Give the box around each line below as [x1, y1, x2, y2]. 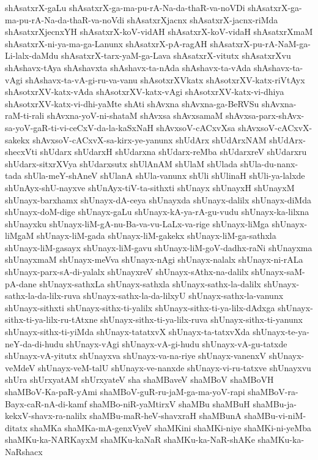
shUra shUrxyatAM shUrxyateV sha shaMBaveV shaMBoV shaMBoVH [5, 373, 274, 386]
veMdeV [5, 361, 35, 374]
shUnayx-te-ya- [253, 325, 309, 338]
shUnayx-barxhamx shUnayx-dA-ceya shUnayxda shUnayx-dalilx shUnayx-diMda [5, 193, 311, 206]
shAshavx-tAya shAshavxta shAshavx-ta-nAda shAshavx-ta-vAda [5, 61, 251, 74]
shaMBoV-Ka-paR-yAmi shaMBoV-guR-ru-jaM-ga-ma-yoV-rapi [5, 385, 245, 398]
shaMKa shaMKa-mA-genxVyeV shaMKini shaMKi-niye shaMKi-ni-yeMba [30, 421, 311, 434]
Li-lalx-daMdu [5, 49, 59, 62]
